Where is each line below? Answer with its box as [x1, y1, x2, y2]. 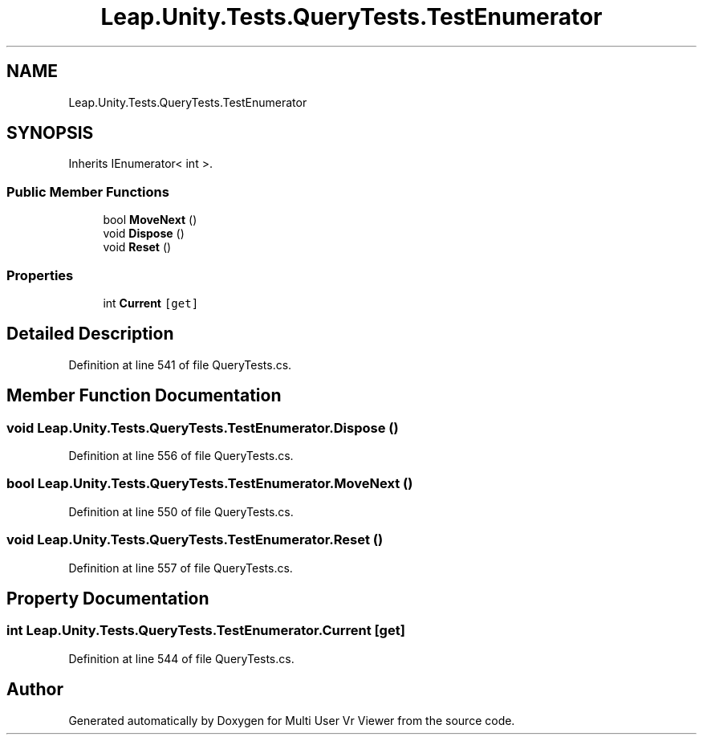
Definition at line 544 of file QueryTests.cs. [68, 651, 295, 666]
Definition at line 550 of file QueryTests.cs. [68, 504, 294, 519]
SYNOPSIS [6, 123, 94, 144]
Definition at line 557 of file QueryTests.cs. [68, 560, 293, 575]
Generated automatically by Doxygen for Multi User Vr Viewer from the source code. [68, 713, 515, 727]
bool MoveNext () [103, 213, 197, 227]
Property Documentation [6, 588, 209, 609]
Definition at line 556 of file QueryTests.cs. [68, 449, 294, 462]
